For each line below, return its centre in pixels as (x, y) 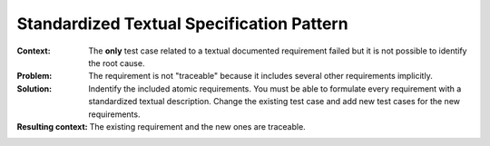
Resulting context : (52, 126)
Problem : (34, 76)
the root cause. (117, 63)
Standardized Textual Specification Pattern (182, 24)
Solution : (34, 88)
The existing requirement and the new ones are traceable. (197, 126)
